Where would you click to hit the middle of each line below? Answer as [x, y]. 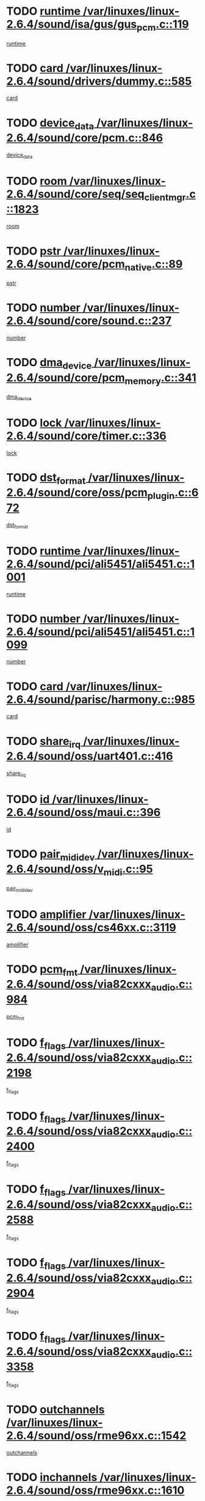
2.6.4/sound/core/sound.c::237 [89, 321]
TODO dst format [46, 478]
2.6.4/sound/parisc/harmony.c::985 [101, 699]
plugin [161, 496]
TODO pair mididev [51, 855]
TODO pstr [34, 251]
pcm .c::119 [163, 25]
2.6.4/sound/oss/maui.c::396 [84, 812]
